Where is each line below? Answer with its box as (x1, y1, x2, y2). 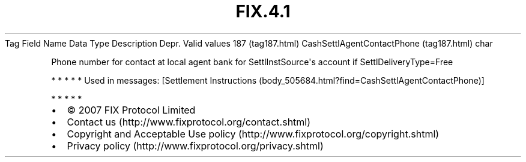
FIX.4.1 (235, 1, 291, 22)
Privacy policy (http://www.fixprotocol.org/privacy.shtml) (67, 139, 324, 152)
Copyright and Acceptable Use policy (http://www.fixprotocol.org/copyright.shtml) (67, 127, 440, 140)
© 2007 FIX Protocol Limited (67, 103, 196, 116)
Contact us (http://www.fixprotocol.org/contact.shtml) (67, 115, 311, 128)
